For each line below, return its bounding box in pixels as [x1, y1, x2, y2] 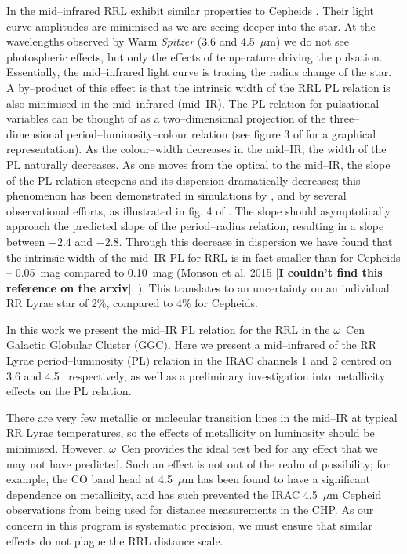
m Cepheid [329, 486, 382, 502]
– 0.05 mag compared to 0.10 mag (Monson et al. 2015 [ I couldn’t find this [6, 264, 383, 281]
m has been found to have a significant [184, 471, 371, 487]
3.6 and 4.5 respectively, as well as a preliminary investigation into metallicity [6, 367, 386, 383]
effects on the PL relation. [6, 383, 132, 399]
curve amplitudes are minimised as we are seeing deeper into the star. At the [6, 17, 376, 34]
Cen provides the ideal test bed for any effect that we [121, 440, 378, 457]
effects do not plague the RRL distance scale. [6, 532, 223, 548]
